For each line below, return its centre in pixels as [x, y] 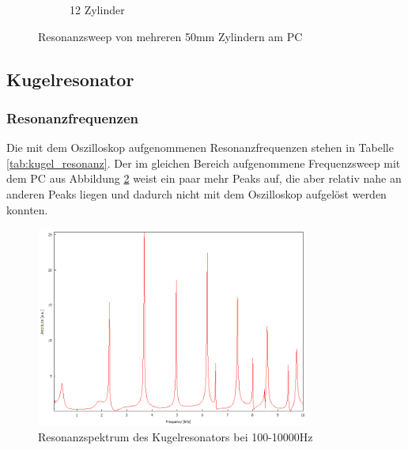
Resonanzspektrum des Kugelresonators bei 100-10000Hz [176, 436]
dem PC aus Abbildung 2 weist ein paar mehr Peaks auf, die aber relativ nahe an [204, 178]
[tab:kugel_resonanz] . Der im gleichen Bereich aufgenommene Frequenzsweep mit [204, 163]
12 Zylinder [97, 9]
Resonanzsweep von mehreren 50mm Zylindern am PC [170, 36]
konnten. [27, 209]
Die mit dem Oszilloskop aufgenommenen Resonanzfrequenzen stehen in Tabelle [200, 147]
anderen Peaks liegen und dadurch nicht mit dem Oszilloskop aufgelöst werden [196, 193]
